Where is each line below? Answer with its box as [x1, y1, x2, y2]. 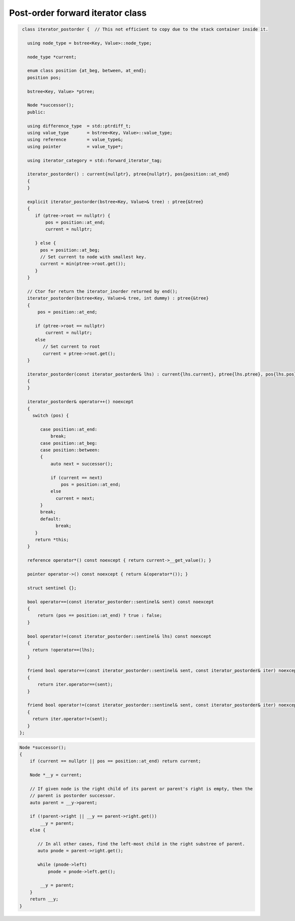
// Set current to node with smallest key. [40, 254, 147, 260]
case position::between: [40, 447, 100, 453]
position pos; [27, 74, 61, 80]
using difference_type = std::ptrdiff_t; [27, 123, 131, 129]
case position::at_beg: [40, 440, 98, 446]
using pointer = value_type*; [27, 143, 123, 149]
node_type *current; [27, 54, 77, 60]
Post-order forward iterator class [9, 7, 147, 18]
